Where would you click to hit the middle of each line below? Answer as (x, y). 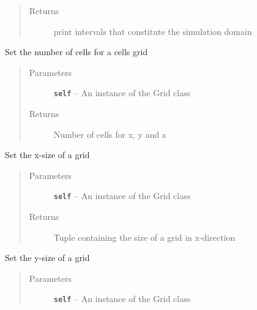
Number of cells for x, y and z (110, 134)
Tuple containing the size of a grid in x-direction (144, 237)
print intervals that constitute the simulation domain (153, 31)
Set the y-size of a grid (47, 258)
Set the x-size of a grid (47, 155)
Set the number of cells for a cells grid (76, 52)
